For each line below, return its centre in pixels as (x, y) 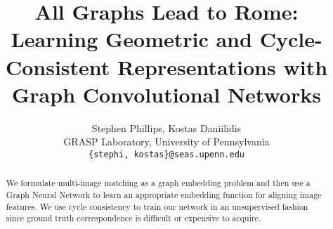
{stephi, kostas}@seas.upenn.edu (166, 154)
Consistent (58, 66)
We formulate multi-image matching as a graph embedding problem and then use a (158, 183)
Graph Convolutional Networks (166, 94)
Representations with (223, 66)
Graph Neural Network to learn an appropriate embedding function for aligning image (164, 194)
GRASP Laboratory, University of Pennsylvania (166, 142)
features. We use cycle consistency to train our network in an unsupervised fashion (157, 206)
